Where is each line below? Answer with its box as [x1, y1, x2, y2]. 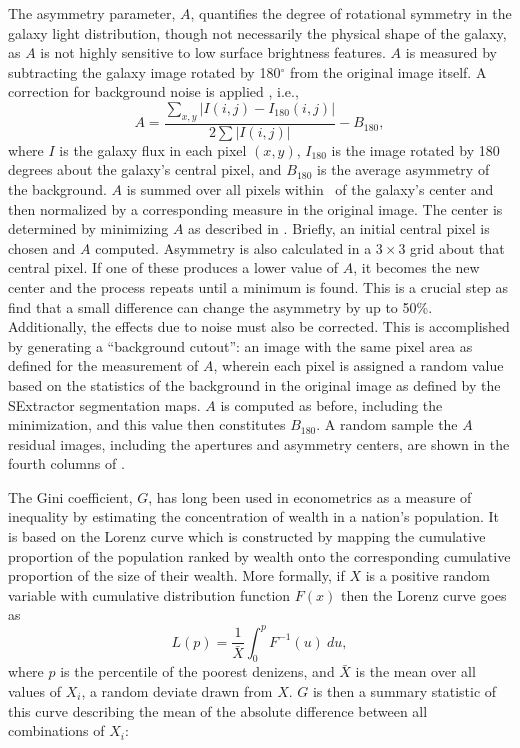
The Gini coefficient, [8, 486, 133, 507]
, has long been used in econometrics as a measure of [148, 486, 472, 507]
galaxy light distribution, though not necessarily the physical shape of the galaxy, [8, 22, 507, 43]
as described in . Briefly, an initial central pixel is [188, 218, 490, 239]
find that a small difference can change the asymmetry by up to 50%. [8, 296, 433, 317]
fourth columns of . [8, 453, 125, 474]
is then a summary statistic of [312, 680, 497, 701]
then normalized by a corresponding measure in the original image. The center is [8, 198, 503, 219]
